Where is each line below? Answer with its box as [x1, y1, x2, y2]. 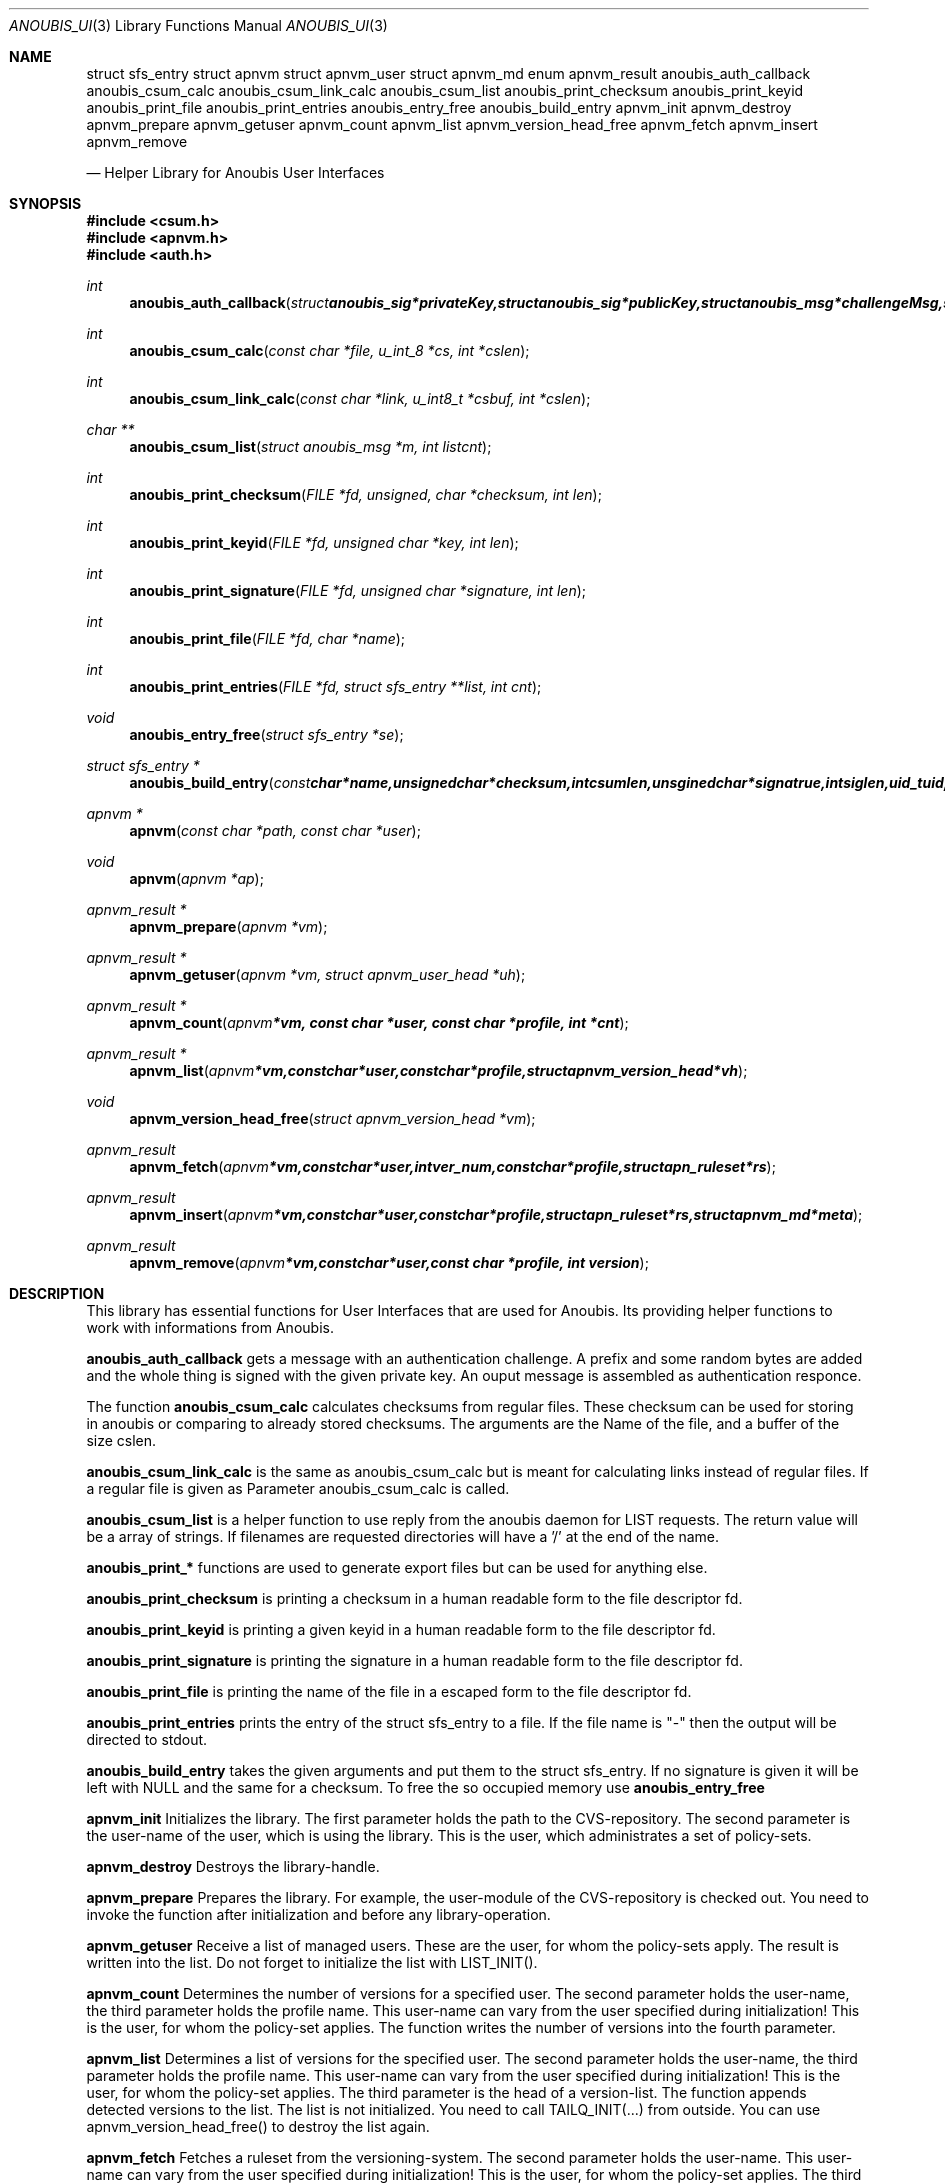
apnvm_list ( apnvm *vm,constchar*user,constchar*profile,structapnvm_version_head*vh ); [129, 1062, 748, 1079]
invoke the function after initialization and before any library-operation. [86, 1906, 551, 1923]
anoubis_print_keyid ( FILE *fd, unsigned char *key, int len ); [129, 534, 519, 551]
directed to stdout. [86, 1731, 208, 1748]
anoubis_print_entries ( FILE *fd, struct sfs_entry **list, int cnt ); [129, 678, 542, 695]
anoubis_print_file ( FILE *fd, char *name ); [129, 630, 406, 647]
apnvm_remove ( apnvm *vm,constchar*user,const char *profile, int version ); [129, 1254, 649, 1271]
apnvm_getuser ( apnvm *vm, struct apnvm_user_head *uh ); [129, 966, 526, 983]
